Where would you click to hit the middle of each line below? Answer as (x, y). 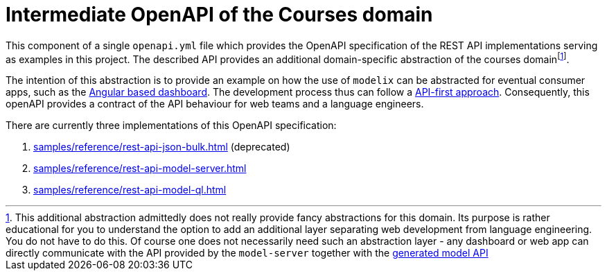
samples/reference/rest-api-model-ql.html (130, 190)
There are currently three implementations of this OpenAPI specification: (171, 126)
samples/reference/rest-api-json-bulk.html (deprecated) (162, 147)
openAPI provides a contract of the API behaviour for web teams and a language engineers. (215, 104)
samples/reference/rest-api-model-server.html (140, 169)
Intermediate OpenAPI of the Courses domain (219, 15)
